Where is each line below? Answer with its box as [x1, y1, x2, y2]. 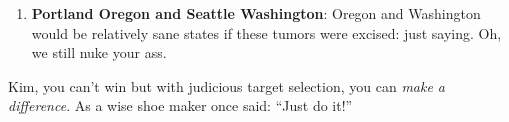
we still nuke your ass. [31, 42, 167, 63]
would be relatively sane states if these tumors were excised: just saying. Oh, [31, 22, 502, 43]
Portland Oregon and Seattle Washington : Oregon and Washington [31, 3, 481, 23]
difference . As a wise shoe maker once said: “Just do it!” [8, 95, 353, 116]
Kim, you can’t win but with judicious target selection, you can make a [8, 75, 446, 96]
